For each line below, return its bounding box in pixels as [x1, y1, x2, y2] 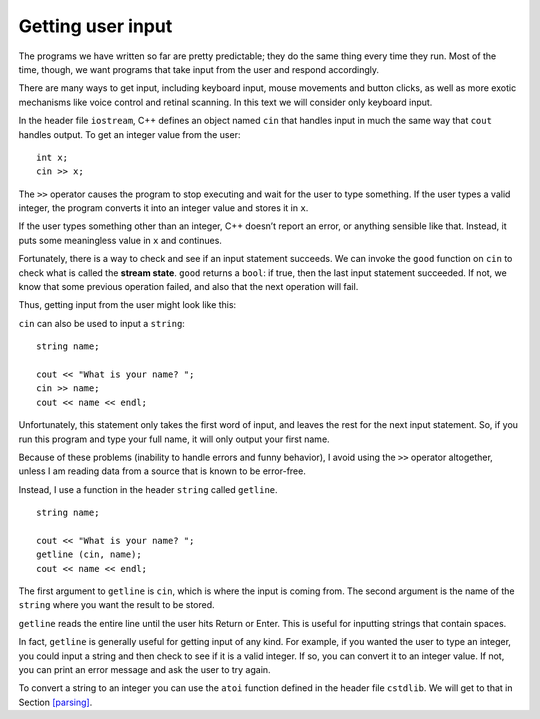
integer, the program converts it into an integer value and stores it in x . [18, 202, 309, 214]
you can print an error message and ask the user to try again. [18, 664, 271, 675]
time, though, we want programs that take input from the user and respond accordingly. [18, 63, 380, 75]
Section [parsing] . [18, 696, 93, 708]
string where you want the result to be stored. [18, 599, 215, 611]
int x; [36, 151, 69, 163]
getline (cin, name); [36, 549, 142, 560]
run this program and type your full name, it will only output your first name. [18, 433, 330, 445]
